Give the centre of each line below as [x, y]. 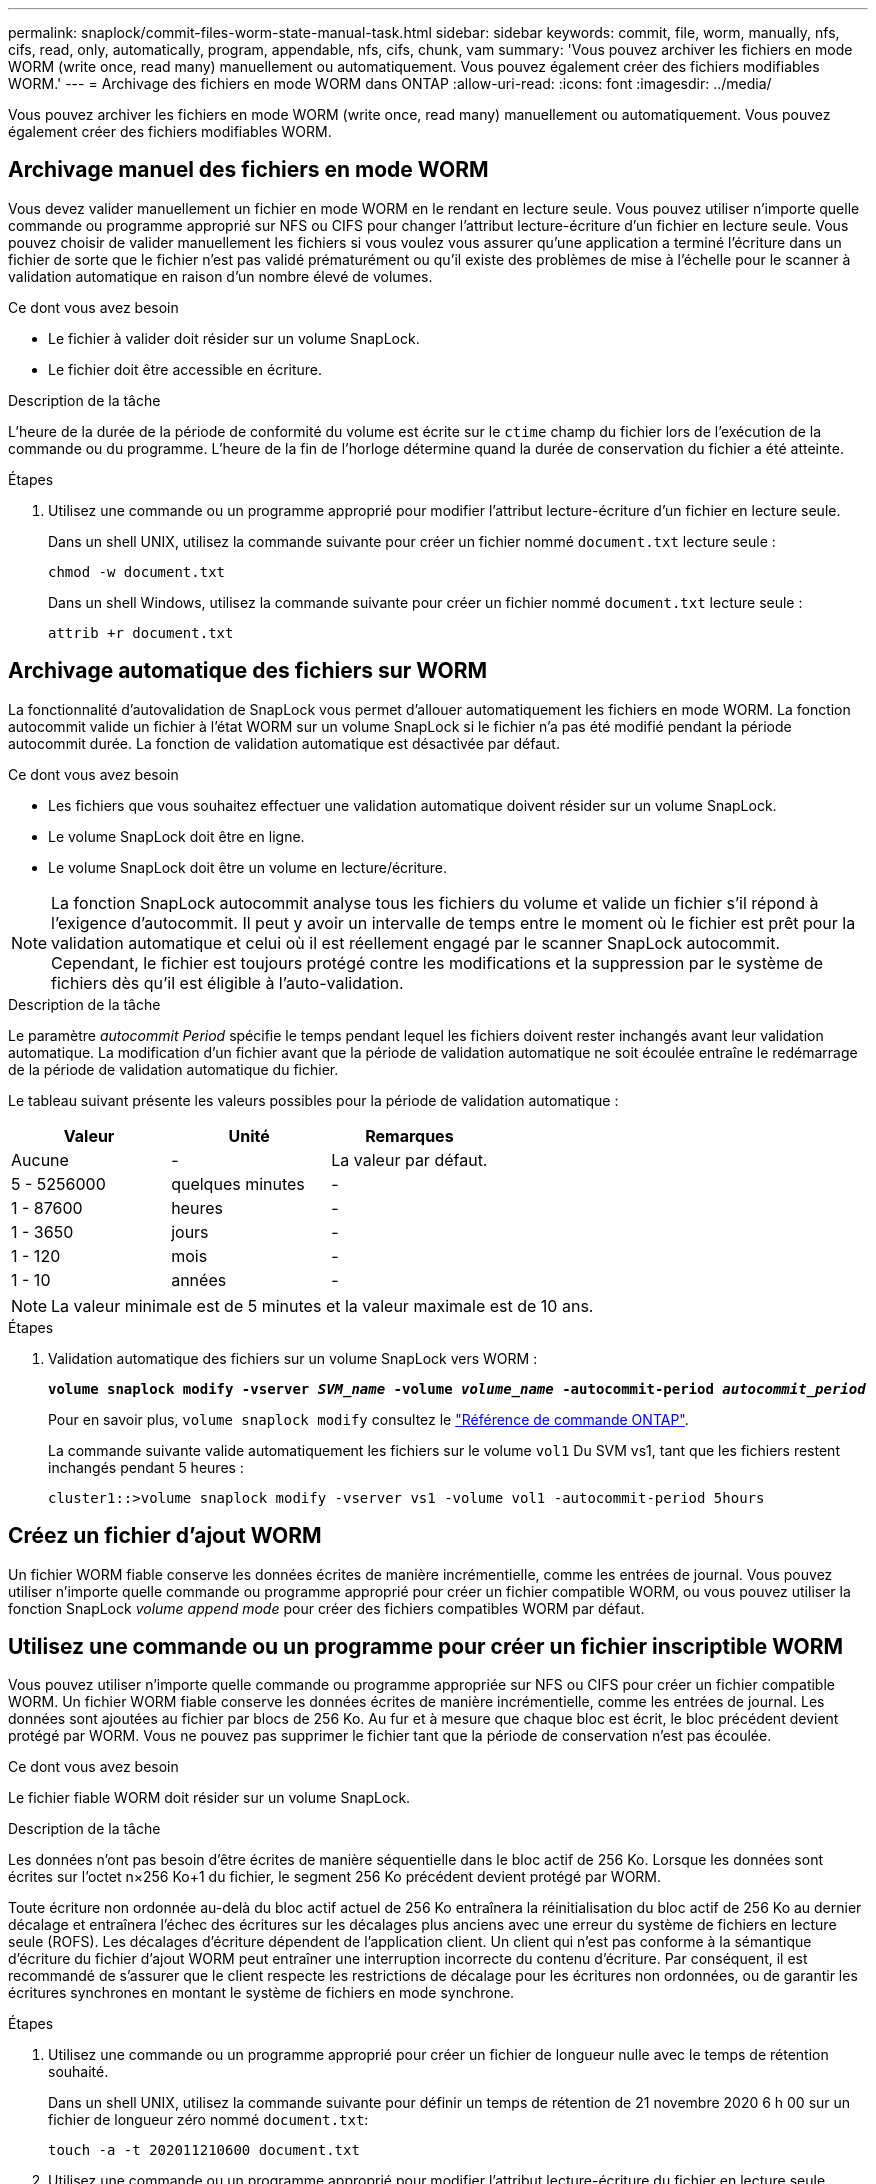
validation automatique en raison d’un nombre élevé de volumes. [220, 276]
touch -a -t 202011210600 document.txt [204, 2150]
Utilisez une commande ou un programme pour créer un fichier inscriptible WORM [426, 1646]
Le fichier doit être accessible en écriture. [185, 369]
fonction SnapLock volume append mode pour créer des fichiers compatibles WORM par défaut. [326, 1608]
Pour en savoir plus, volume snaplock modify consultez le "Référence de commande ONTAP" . [368, 1419]
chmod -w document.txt [137, 571]
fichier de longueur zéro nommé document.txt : [208, 2120]
